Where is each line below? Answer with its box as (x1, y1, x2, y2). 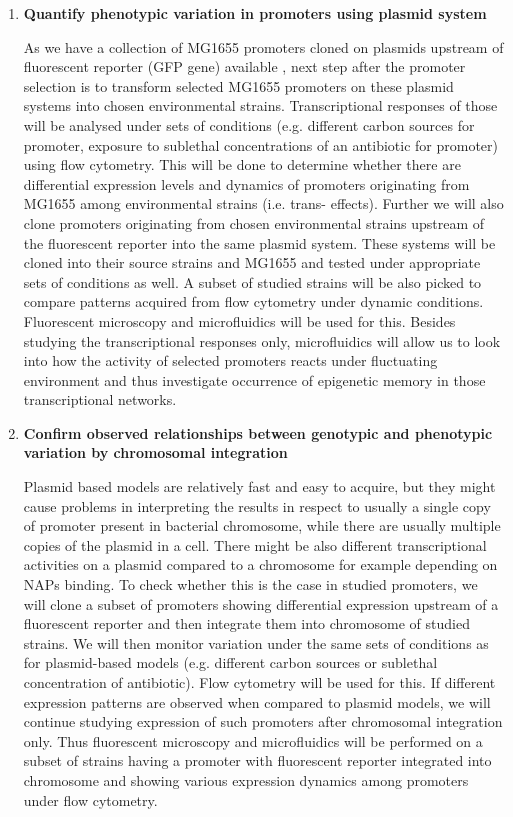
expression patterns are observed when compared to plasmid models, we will (23, 691, 491, 712)
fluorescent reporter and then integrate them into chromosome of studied (23, 613, 470, 634)
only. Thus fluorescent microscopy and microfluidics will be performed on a (23, 730, 483, 751)
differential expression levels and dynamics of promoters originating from (23, 173, 470, 194)
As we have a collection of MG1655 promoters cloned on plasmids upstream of (23, 36, 504, 57)
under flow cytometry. (23, 789, 158, 810)
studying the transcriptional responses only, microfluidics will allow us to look (23, 330, 501, 351)
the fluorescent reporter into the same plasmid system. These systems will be (23, 232, 496, 253)
